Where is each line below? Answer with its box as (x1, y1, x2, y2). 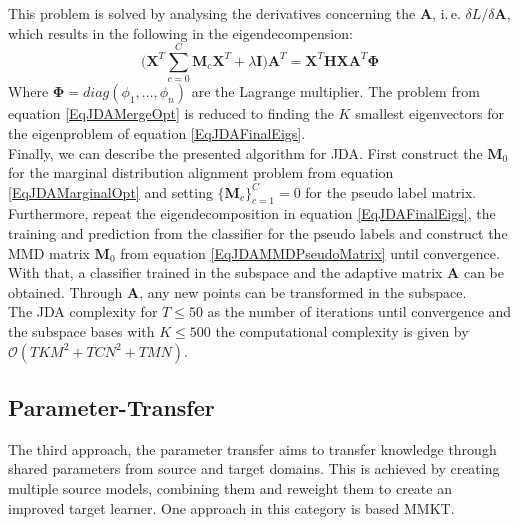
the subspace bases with (8, 321, 155, 342)
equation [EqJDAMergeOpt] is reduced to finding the (8, 103, 334, 124)
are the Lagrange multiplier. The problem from (191, 81, 480, 102)
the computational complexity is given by (215, 321, 469, 342)
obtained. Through (8, 281, 123, 302)
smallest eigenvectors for (355, 103, 504, 124)
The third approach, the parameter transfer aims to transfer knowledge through (8, 438, 497, 459)
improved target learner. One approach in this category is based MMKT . (8, 497, 455, 518)
